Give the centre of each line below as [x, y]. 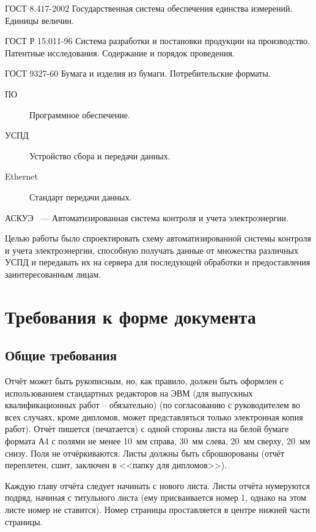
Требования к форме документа [130, 316]
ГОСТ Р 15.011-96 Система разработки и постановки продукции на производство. [158, 41]
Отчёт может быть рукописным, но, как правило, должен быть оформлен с [144, 381]
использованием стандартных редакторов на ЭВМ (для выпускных [129, 393]
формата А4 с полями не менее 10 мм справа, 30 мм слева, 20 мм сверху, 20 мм [158, 441]
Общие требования [61, 355]
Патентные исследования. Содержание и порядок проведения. [120, 52]
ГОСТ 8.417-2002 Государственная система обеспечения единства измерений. [149, 8]
